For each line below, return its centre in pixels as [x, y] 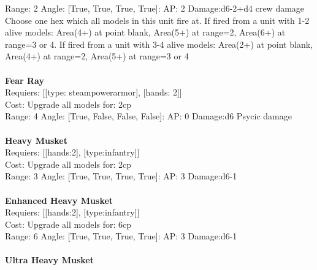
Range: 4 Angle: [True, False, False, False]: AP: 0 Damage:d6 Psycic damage [148, 116]
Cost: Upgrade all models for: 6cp [68, 224]
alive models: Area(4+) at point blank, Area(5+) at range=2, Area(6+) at [145, 32]
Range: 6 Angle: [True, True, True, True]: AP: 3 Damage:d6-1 [121, 236]
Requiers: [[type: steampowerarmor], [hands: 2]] [94, 92]
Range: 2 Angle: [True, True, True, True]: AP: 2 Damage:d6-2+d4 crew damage [155, 8]
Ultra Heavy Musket [49, 260]
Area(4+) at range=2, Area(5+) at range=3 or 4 [97, 56]
